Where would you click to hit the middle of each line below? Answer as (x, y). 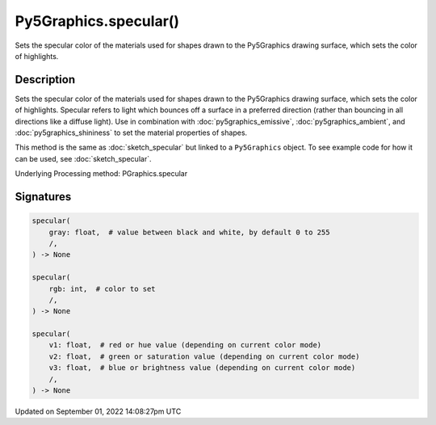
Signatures (43, 197)
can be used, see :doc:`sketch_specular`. (83, 158)
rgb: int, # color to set (103, 288)
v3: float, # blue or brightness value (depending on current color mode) (202, 368)
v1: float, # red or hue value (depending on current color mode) (185, 345)
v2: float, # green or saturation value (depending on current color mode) (204, 356)
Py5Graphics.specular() (97, 21)
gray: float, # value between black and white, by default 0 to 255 (189, 232)
